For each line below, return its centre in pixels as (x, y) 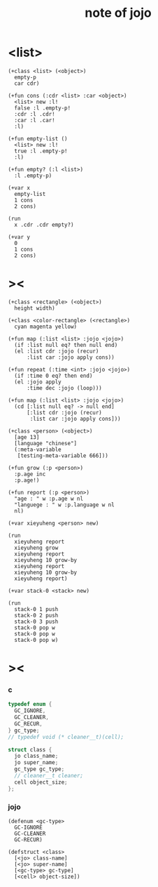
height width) (35, 308)
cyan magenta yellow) (46, 327)
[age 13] (27, 437)
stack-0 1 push (36, 609)
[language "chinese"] (46, 443)
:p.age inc (30, 474)
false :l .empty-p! (43, 108)
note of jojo (118, 13)
